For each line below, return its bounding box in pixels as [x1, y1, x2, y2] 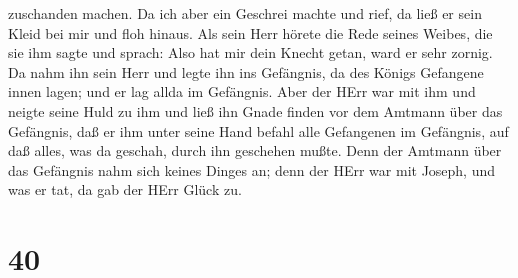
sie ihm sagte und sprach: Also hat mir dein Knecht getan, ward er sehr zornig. [8, 42, 493, 63]
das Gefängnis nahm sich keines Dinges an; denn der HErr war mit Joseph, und [8, 159, 496, 180]
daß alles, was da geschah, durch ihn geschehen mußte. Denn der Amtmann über [8, 140, 502, 161]
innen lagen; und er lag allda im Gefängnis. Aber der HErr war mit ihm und [8, 81, 476, 102]
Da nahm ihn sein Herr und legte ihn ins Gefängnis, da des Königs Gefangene [8, 61, 484, 82]
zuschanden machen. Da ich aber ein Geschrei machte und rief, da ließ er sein [8, 3, 482, 23]
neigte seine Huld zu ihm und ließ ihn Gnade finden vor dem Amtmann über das [8, 100, 503, 121]
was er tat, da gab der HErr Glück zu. [8, 179, 242, 200]
